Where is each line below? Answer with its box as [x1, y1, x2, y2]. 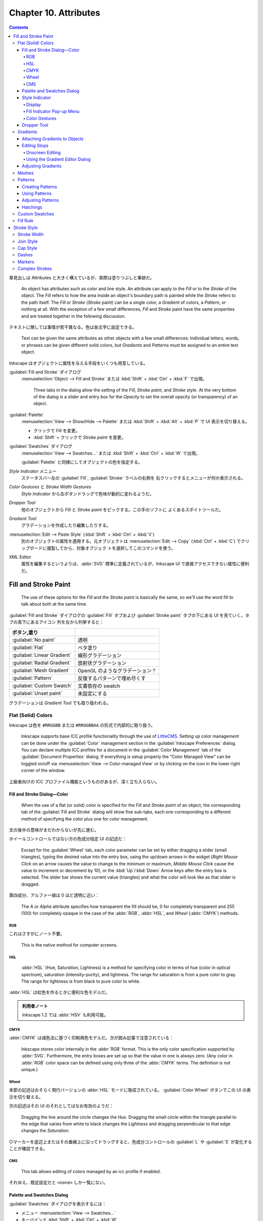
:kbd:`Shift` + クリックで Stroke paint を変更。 [33, 435, 126, 441]
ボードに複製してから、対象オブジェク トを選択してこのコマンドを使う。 [29, 545, 176, 551]
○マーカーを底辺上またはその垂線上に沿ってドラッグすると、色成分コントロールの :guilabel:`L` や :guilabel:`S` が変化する [9, 1138, 252, 1145]
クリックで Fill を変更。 [33, 427, 80, 433]
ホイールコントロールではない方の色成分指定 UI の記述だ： [9, 836, 127, 842]
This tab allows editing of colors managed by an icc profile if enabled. [21, 1168, 161, 1174]
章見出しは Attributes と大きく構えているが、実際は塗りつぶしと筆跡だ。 [9, 274, 154, 280]
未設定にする [77, 690, 107, 697]
